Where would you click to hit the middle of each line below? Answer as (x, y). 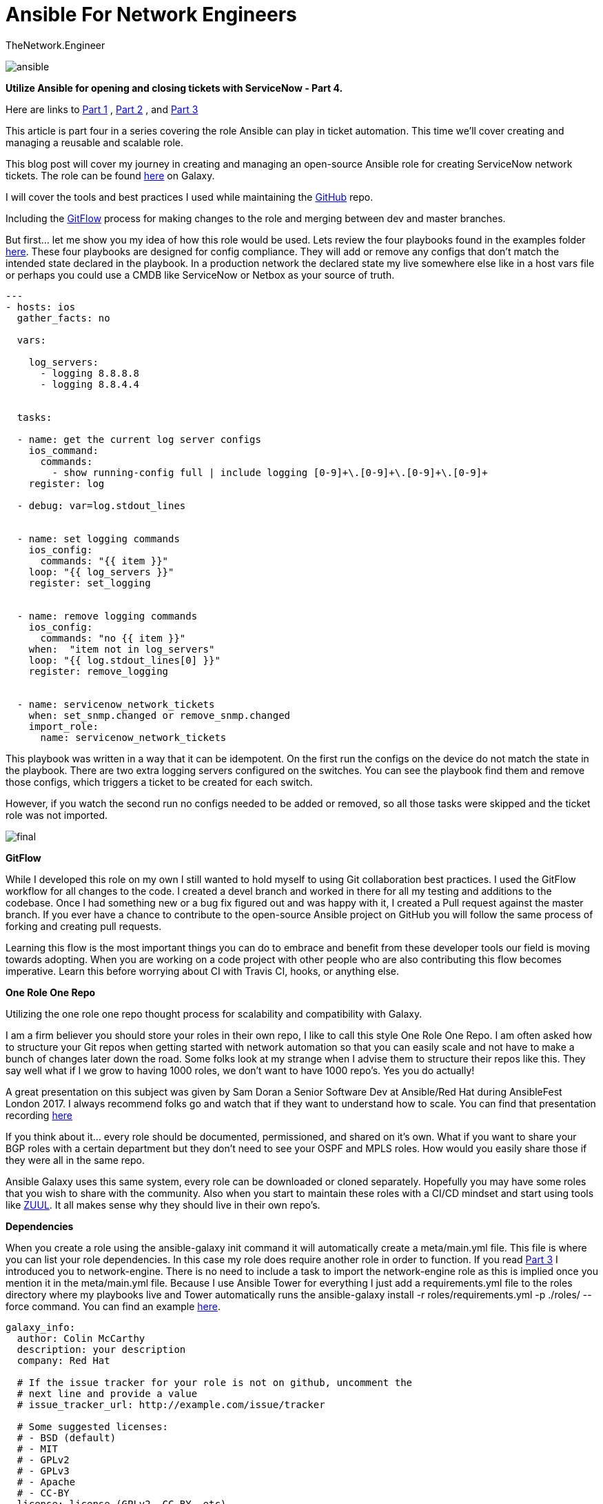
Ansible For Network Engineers (151, 14)
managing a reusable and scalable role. (94, 142)
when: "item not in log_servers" (122, 649)
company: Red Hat (63, 1360)
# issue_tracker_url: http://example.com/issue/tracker (171, 1404)
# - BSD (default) (67, 1437)
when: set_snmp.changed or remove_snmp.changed (160, 715)
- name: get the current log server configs (139, 439)
